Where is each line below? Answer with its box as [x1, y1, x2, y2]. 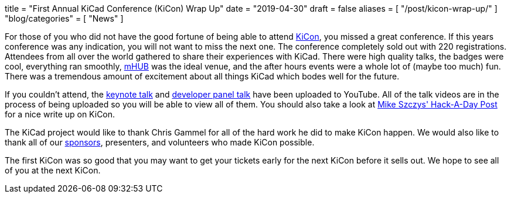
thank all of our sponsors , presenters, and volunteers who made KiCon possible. [5, 137, 315, 147]
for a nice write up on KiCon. [5, 109, 115, 119]
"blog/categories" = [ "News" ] [5, 13, 124, 23]
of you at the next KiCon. [5, 165, 101, 175]
